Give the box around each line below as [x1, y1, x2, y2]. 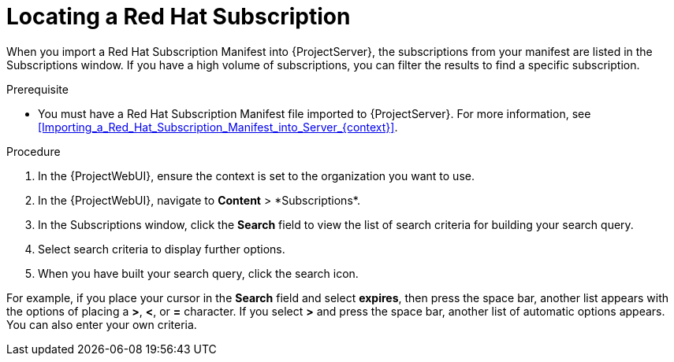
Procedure [6, 144, 61, 158]
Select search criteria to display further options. [38, 242, 285, 256]
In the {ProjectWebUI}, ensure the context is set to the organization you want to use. [38, 168, 475, 183]
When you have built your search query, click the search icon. [38, 266, 359, 280]
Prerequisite [6, 82, 69, 96]
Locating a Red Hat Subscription [6, 3, 351, 30]
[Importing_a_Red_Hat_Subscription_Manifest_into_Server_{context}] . [38, 120, 398, 134]
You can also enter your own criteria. [6, 317, 197, 331]
